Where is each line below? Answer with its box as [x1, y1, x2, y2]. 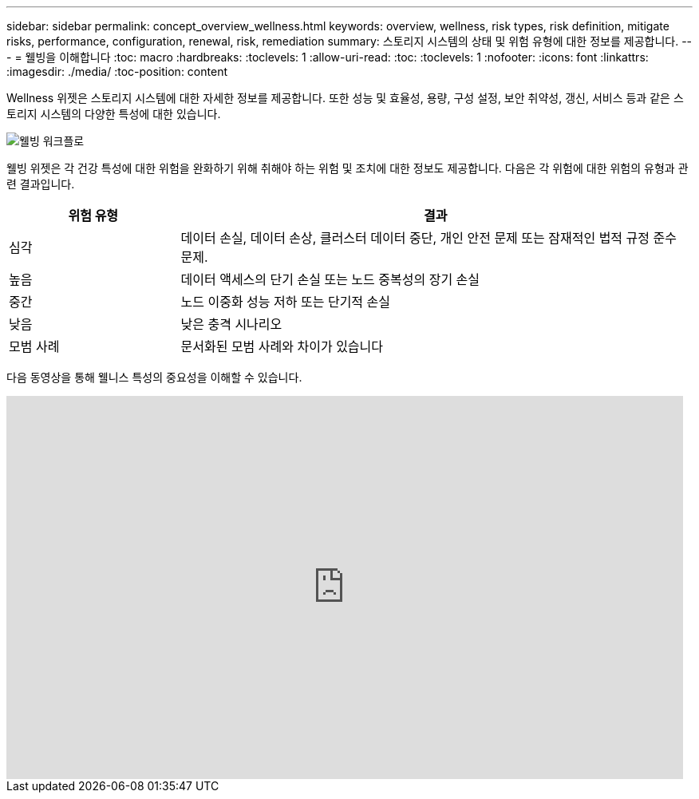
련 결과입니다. [6, 177, 75, 191]
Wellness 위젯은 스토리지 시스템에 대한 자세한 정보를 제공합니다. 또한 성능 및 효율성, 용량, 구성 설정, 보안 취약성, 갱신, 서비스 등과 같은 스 [6, 91, 684, 105]
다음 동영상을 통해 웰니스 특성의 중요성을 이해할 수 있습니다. [6, 370, 302, 384]
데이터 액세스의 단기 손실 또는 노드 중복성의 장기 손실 [180, 271, 480, 287]
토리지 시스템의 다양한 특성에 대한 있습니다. [6, 107, 221, 121]
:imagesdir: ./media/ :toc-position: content [6, 65, 227, 78]
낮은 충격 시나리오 [180, 316, 282, 332]
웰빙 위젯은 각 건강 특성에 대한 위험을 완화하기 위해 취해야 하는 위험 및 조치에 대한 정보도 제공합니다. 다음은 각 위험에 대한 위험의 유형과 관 [6, 161, 689, 175]
